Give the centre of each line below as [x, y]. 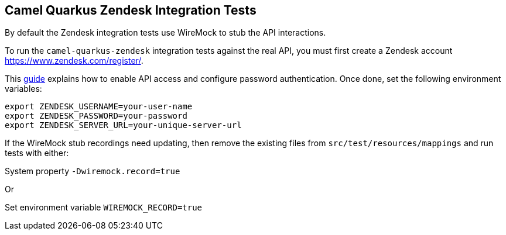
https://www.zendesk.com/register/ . [74, 61]
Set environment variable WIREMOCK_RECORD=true [104, 208]
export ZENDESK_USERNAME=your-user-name [99, 107]
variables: [23, 89]
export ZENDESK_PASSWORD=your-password [96, 116]
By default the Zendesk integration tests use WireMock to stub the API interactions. [165, 33]
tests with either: [37, 153]
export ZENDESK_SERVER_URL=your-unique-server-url [123, 125]
